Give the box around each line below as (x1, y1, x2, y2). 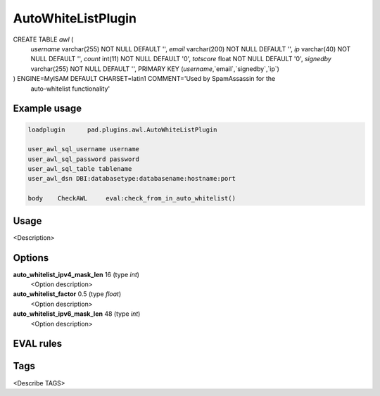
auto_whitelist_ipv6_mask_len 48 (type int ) (13, 309, 141, 318)
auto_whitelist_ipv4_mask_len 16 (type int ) (13, 270, 140, 279)
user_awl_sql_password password (27, 155, 140, 163)
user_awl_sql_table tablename (27, 165, 132, 173)
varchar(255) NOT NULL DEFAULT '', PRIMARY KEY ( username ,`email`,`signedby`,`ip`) (30, 64, 279, 73)
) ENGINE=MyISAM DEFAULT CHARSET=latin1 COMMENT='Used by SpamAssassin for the (13, 75, 276, 83)
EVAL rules (13, 338, 63, 350)
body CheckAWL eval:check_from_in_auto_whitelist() (27, 194, 236, 203)
